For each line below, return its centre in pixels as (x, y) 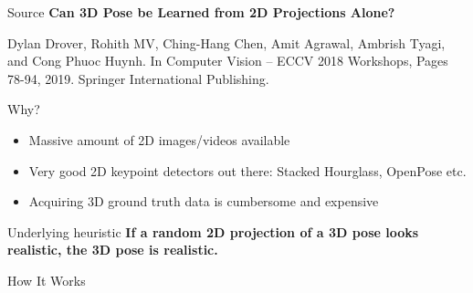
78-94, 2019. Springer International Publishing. (138, 78)
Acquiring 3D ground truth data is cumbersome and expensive (204, 201)
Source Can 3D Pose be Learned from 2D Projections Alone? (201, 12)
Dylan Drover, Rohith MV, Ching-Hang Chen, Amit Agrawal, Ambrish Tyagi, (226, 42)
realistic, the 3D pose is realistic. (113, 250)
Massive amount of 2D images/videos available (159, 139)
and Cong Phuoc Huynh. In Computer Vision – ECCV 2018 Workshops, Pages (228, 61)
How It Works (47, 280)
